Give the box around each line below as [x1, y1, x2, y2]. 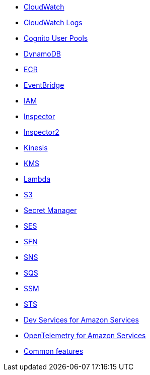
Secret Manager [24, 206, 77, 215]
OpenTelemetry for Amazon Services [24, 331, 146, 340]
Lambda [24, 175, 51, 183]
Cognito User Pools [24, 34, 88, 42]
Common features [24, 347, 84, 355]
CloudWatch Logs [24, 18, 83, 27]
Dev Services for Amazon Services [24, 315, 139, 324]
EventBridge [24, 81, 64, 89]
